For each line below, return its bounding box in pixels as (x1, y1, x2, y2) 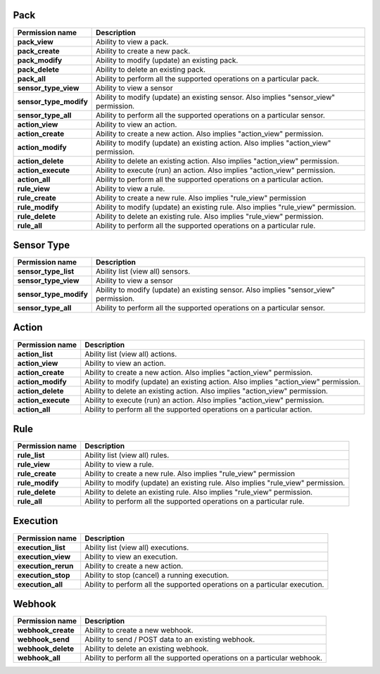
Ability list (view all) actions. (84, 349, 177, 359)
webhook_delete (17, 644, 74, 654)
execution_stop (17, 570, 70, 580)
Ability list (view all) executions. (84, 542, 189, 552)
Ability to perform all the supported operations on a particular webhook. (84, 653, 323, 663)
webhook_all (17, 653, 61, 663)
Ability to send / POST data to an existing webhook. (84, 635, 255, 644)
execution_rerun (17, 561, 74, 571)
